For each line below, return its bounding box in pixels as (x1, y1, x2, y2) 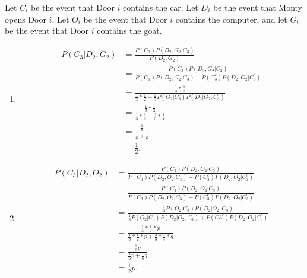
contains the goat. (97, 24, 162, 37)
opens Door (5, 12, 46, 25)
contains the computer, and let (175, 12, 287, 25)
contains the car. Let (123, 1, 198, 13)
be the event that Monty (213, 1, 303, 13)
